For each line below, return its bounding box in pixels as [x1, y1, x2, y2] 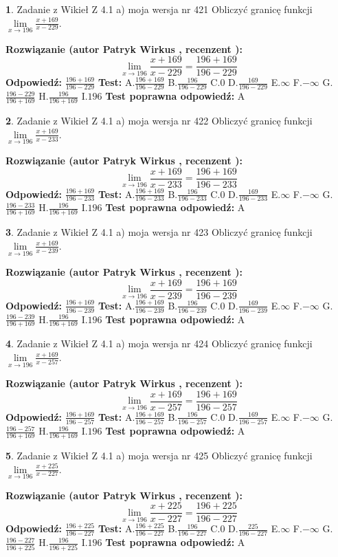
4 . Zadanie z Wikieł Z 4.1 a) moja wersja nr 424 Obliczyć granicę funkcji [5, 336, 313, 351]
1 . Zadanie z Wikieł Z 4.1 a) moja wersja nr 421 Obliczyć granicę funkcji [5, 2, 313, 16]
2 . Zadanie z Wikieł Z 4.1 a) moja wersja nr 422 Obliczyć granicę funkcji [5, 113, 313, 128]
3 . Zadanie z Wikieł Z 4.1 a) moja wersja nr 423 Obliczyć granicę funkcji [5, 225, 313, 239]
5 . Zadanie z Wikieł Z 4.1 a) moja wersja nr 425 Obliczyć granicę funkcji [5, 448, 313, 462]
